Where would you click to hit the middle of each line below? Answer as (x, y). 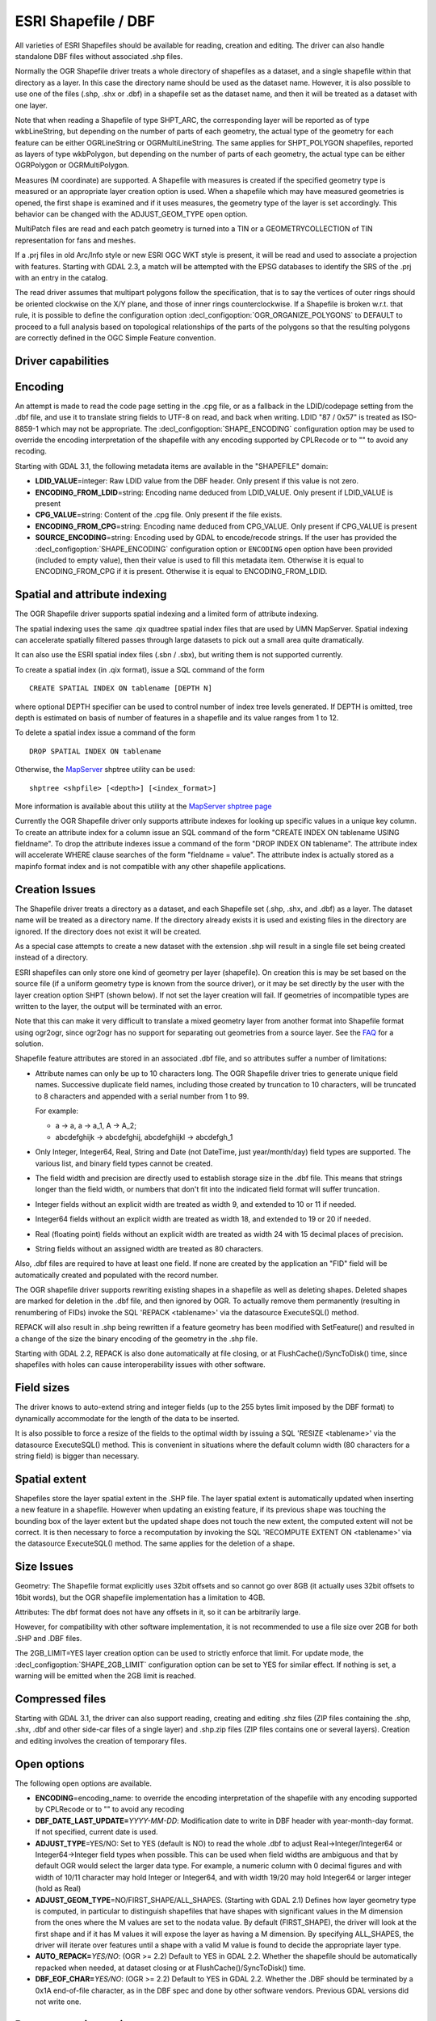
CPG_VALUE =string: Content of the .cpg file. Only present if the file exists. (159, 515)
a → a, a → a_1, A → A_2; (96, 1126)
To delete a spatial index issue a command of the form (105, 732)
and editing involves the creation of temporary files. (101, 1740)
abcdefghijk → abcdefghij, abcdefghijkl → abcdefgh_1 (144, 1137)
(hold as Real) (58, 1888)
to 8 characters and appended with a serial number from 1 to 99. (142, 1096)
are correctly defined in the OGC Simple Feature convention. (115, 338)
